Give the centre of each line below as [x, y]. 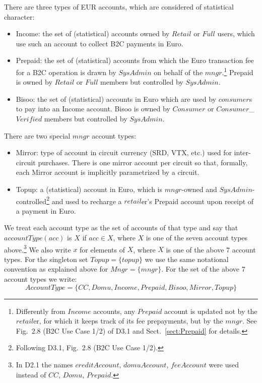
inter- [242, 152]
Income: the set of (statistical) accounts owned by [93, 34]
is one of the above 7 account [211, 249]
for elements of [103, 249]
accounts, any [114, 311]
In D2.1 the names [44, 364]
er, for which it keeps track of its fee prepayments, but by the [128, 321]
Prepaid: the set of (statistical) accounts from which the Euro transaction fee [135, 60]
